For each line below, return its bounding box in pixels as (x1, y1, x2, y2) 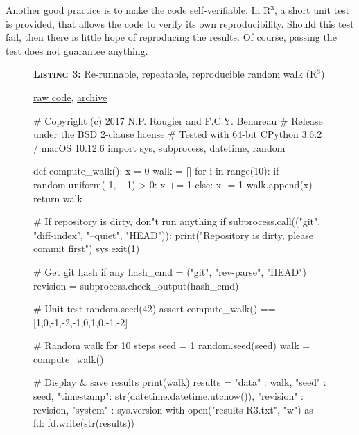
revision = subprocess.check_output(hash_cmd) (33, 278, 239, 292)
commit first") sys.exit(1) (33, 241, 140, 256)
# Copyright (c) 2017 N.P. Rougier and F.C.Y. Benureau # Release (33, 113, 323, 127)
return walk (33, 190, 82, 205)
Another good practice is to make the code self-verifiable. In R (6, 3, 271, 17)
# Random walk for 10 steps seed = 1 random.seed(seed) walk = (33, 338, 310, 353)
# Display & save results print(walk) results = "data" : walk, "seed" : (33, 375, 326, 389)
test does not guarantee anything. (6, 43, 148, 57)
